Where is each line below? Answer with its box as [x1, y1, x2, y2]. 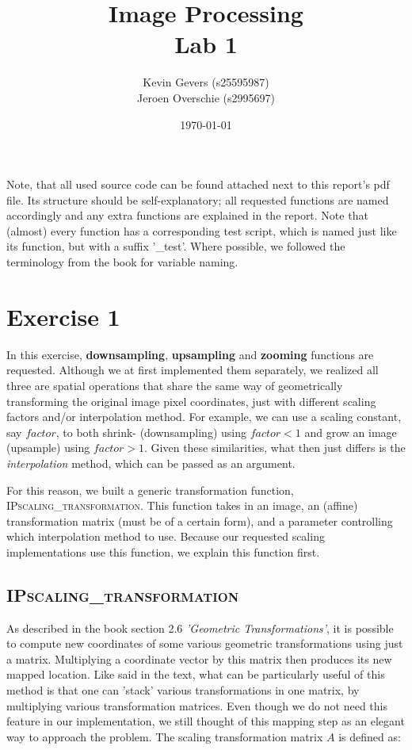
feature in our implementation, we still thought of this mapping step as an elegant [6, 713, 405, 729]
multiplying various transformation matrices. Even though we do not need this [6, 697, 387, 714]
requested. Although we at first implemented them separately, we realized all [6, 362, 379, 378]
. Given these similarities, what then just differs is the [144, 439, 406, 456]
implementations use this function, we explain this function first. [6, 543, 320, 560]
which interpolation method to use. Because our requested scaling [6, 528, 325, 545]
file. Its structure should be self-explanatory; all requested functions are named [6, 191, 389, 208]
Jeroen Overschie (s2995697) [137, 89, 275, 105]
